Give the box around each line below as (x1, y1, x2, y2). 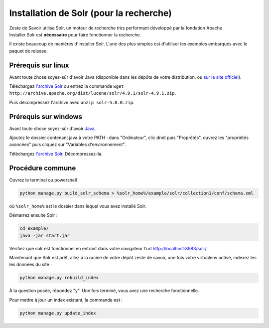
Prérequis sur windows (9, 112, 82, 121)
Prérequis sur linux (9, 61, 69, 69)
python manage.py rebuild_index (19, 275, 99, 281)
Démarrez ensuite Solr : (9, 212, 58, 218)
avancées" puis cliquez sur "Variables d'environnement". (9, 142, 126, 148)
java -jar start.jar (19, 232, 70, 238)
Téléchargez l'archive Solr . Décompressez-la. (9, 151, 103, 157)
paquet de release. (9, 48, 48, 54)
